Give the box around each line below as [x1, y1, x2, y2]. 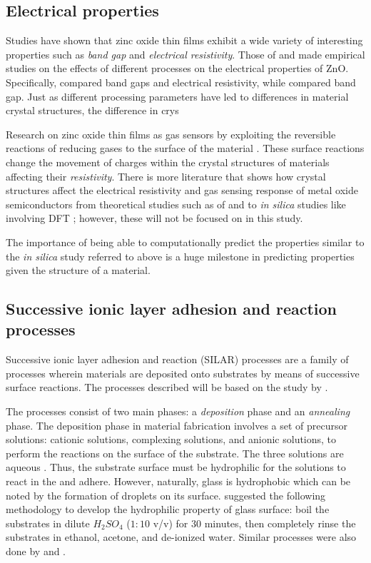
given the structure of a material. [6, 263, 151, 278]
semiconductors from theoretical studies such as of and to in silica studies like [6, 196, 346, 211]
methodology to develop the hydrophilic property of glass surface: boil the [6, 502, 330, 517]
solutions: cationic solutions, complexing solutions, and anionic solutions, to [6, 432, 337, 447]
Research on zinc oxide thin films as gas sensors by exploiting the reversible [6, 126, 336, 141]
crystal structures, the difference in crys [6, 103, 179, 118]
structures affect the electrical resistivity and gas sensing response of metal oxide [6, 183, 358, 198]
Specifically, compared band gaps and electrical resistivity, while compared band [6, 74, 356, 89]
